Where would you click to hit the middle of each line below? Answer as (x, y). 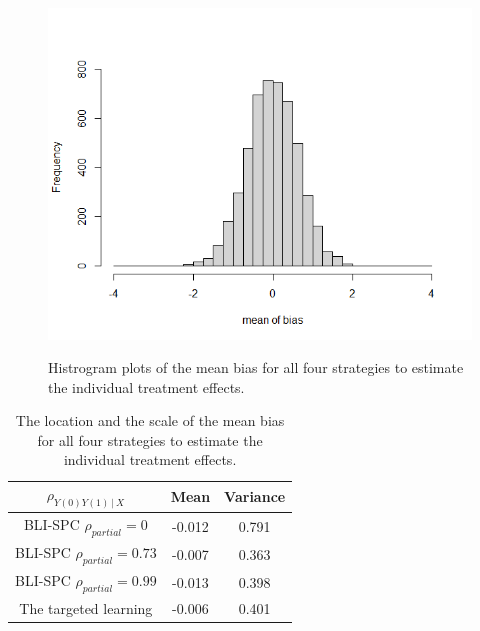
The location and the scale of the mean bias (150, 420)
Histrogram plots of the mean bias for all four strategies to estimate (256, 367)
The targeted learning (86, 608)
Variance (255, 496)
